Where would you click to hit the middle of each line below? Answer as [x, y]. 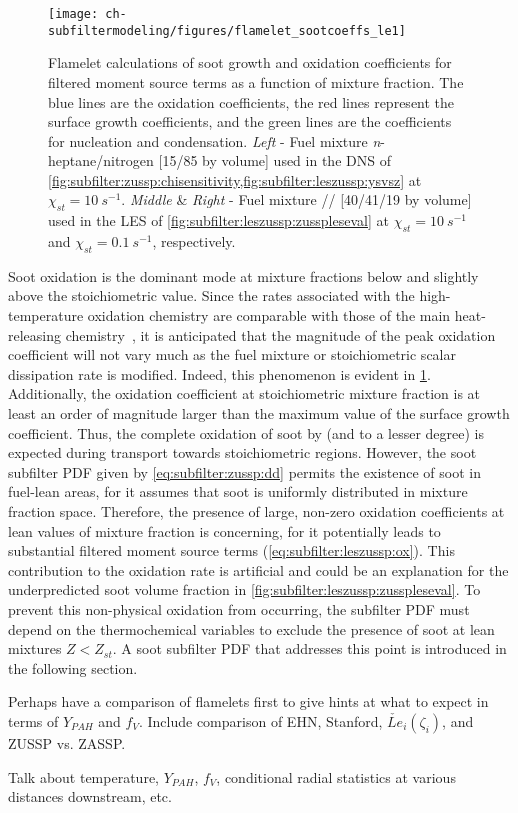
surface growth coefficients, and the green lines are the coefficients [250, 121]
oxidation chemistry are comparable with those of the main [269, 315]
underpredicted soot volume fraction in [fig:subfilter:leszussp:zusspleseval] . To [244, 589]
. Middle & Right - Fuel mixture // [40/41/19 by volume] [296, 199]
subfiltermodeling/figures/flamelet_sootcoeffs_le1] [227, 30]
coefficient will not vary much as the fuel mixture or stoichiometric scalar [232, 354]
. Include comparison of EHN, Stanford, [260, 720]
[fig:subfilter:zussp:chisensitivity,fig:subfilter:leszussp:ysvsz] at [235, 179]
